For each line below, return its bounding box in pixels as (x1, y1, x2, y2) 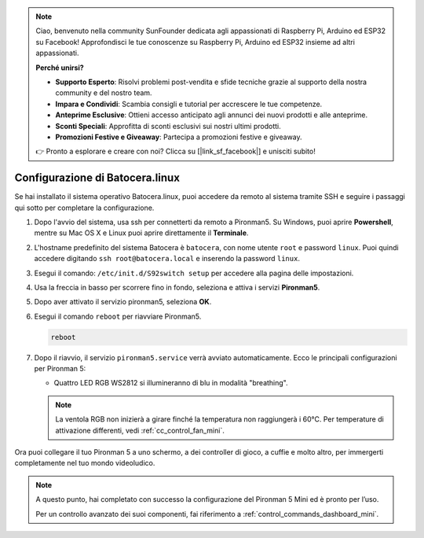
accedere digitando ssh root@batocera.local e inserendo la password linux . (34, 254, 300, 263)
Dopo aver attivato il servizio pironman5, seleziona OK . (34, 297, 212, 307)
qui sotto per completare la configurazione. (14, 203, 155, 212)
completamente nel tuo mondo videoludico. (14, 459, 155, 468)
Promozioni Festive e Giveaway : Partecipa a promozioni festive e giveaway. (55, 132, 302, 142)
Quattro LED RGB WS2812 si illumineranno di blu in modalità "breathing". (53, 378, 288, 388)
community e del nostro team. (55, 88, 152, 98)
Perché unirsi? (35, 63, 84, 72)
